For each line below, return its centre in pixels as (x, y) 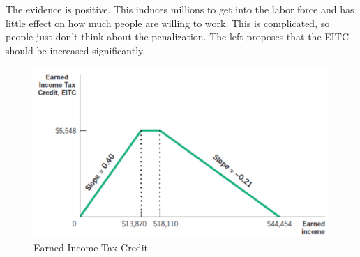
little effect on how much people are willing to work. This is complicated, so (168, 23)
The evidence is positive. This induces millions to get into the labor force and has (180, 9)
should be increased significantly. (76, 50)
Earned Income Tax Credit (91, 247)
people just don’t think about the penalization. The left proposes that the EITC (178, 37)
